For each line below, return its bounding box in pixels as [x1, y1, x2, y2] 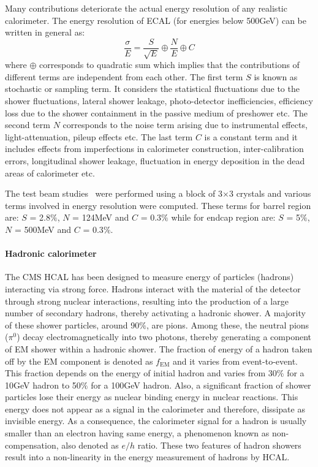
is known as [254, 70, 298, 83]
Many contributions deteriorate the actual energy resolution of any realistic [5, 2, 287, 14]
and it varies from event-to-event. [173, 354, 298, 367]
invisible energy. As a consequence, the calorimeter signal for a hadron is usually [5, 414, 307, 427]
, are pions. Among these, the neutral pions [146, 318, 309, 331]
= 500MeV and [14, 222, 72, 235]
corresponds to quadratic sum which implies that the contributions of [39, 58, 300, 71]
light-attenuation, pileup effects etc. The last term [5, 130, 193, 143]
